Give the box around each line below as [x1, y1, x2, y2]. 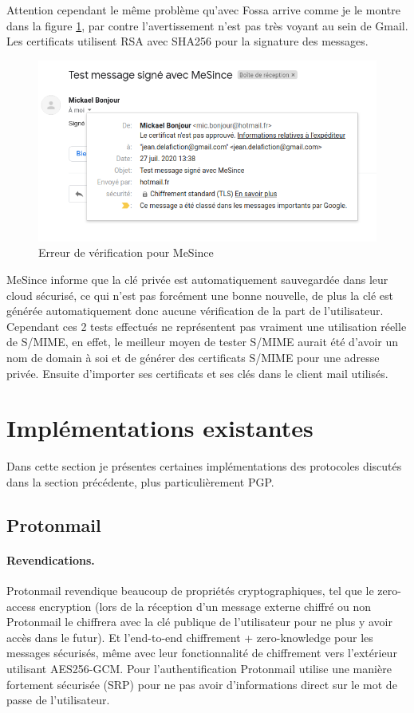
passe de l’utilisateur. [6, 691, 110, 708]
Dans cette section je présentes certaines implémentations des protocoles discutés [6, 458, 402, 475]
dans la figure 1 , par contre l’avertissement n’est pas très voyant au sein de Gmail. [6, 17, 408, 33]
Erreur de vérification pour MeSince [38, 244, 214, 261]
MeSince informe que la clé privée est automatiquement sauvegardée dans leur [6, 270, 388, 287]
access [6, 597, 36, 614]
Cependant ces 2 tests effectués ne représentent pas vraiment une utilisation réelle [6, 317, 407, 334]
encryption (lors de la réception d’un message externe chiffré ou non [39, 597, 372, 614]
